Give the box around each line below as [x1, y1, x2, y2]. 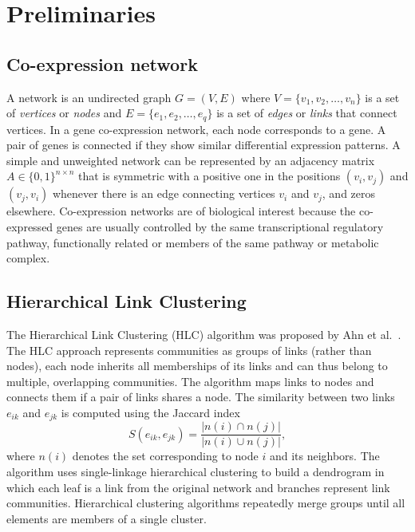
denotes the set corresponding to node [72, 447, 259, 464]
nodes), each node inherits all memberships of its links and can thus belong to [6, 357, 388, 374]
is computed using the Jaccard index [61, 404, 240, 420]
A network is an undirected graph [6, 89, 172, 105]
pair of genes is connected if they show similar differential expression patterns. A [6, 136, 401, 153]
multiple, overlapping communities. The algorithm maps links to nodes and [6, 372, 374, 389]
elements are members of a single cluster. [6, 510, 207, 526]
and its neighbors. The [269, 447, 380, 464]
